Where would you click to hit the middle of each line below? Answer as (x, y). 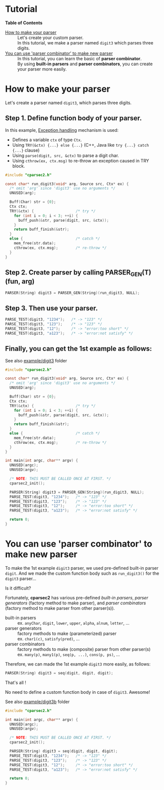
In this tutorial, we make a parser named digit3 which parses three (85, 42)
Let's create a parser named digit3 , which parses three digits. (68, 103)
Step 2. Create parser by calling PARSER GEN (74, 273)
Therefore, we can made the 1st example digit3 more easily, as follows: (78, 664)
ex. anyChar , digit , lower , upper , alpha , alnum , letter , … (73, 623)
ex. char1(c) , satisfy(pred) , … (49, 638)
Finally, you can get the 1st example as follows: (79, 349)
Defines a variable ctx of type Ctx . (47, 140)
